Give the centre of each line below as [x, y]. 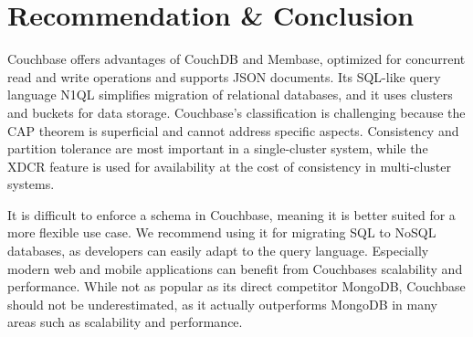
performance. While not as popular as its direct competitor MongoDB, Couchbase [236, 286]
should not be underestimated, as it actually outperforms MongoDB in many [223, 304]
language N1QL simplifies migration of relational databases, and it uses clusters [230, 95]
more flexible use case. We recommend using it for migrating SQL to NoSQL [222, 232]
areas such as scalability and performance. [125, 322]
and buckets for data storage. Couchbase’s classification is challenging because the [236, 112]
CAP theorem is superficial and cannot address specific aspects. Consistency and [233, 130]
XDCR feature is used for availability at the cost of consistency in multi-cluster [229, 166]
